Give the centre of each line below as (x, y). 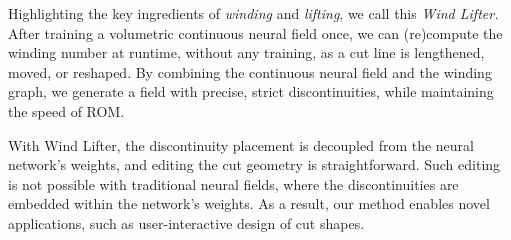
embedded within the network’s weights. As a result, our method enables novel (249, 203)
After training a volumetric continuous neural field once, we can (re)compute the (255, 32)
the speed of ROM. (66, 110)
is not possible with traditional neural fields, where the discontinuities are (233, 183)
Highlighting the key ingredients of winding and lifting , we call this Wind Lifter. (253, 13)
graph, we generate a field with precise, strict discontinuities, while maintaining (251, 91)
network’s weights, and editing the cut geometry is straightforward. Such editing (254, 164)
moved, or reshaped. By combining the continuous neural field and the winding (250, 71)
